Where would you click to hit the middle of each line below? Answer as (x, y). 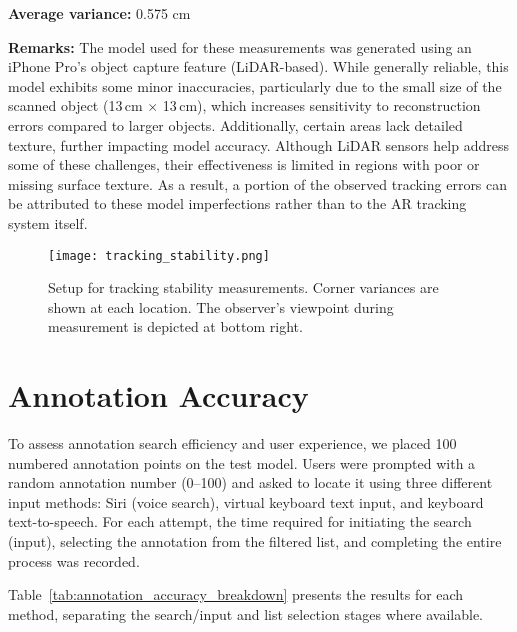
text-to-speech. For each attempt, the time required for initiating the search (240, 521)
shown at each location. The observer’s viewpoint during (221, 306)
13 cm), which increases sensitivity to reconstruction (321, 105)
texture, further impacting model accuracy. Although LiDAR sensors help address (258, 144)
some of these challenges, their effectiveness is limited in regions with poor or (244, 164)
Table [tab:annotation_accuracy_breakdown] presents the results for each (236, 594)
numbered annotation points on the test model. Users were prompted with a (242, 462)
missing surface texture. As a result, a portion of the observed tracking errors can (258, 183)
